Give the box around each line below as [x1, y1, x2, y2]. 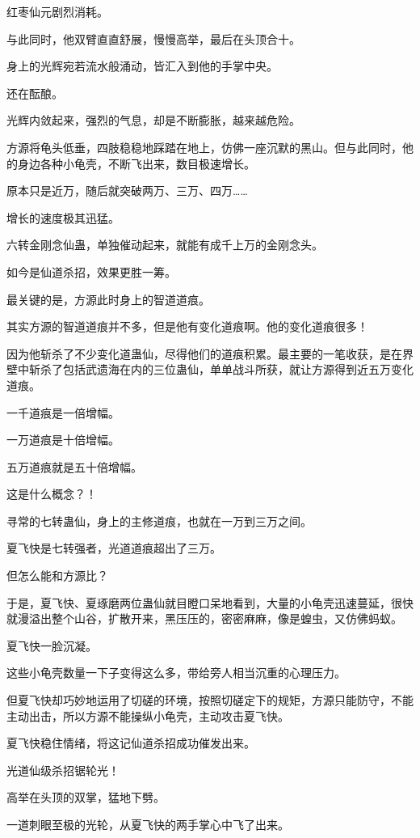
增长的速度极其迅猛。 [6, 209, 120, 226]
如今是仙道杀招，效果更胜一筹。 [6, 263, 176, 280]
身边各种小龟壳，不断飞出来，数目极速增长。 [17, 154, 255, 171]
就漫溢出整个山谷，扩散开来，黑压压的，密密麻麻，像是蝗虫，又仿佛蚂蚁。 [6, 610, 402, 627]
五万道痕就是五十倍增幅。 [6, 458, 142, 475]
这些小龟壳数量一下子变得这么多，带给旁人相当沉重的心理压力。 [6, 664, 346, 681]
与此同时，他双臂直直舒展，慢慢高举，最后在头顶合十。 [6, 30, 300, 47]
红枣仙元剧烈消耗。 [6, 3, 108, 19]
